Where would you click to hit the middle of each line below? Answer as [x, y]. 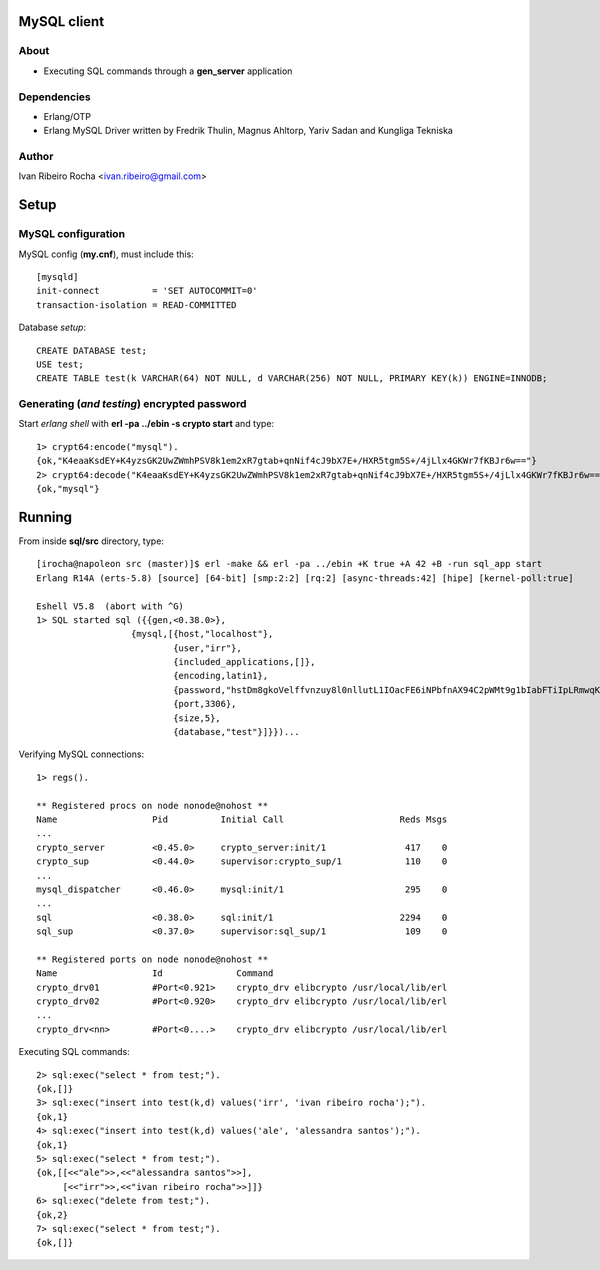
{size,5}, [197, 718]
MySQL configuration [71, 234]
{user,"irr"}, [207, 648]
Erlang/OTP [67, 116]
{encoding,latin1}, [221, 676]
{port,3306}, [205, 704]
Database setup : [52, 327]
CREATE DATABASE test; [92, 350]
